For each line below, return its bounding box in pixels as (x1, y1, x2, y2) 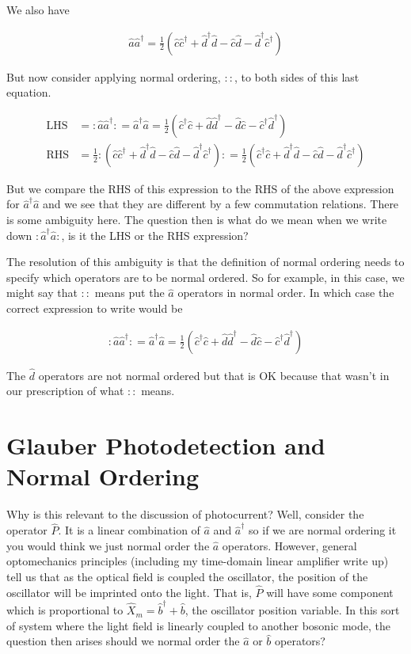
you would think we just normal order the (6, 537, 210, 553)
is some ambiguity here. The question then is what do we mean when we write (6, 211, 387, 228)
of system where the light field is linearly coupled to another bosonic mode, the (6, 617, 390, 633)
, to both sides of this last (234, 68, 360, 85)
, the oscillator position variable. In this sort (185, 602, 400, 618)
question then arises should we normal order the (6, 633, 240, 649)
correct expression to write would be (6, 300, 183, 317)
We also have (6, 2, 70, 17)
